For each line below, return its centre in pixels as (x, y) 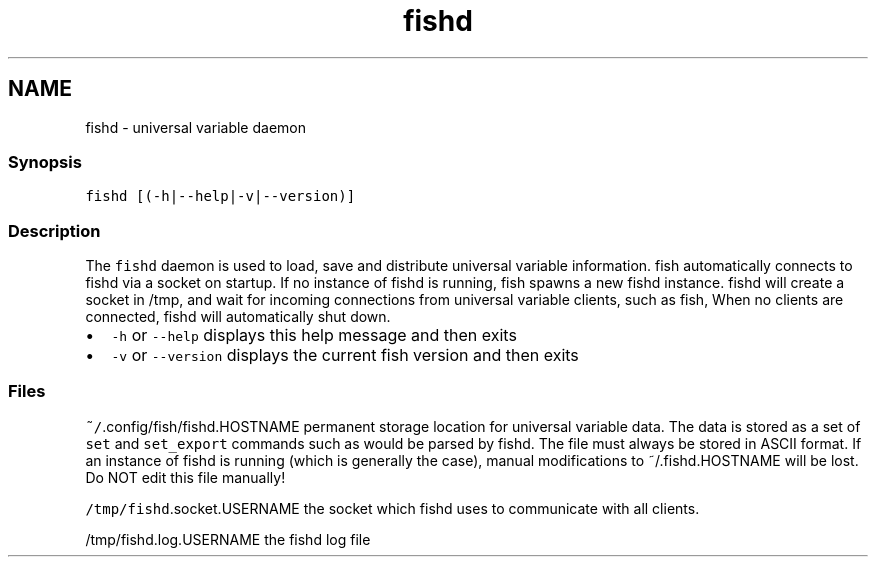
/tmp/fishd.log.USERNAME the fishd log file (228, 539)
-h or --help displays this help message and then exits (314, 335)
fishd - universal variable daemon (195, 127)
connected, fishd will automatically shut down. (238, 317)
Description (54, 230)
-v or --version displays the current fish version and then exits (345, 355)
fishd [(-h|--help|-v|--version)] (220, 196)
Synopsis (45, 161)
